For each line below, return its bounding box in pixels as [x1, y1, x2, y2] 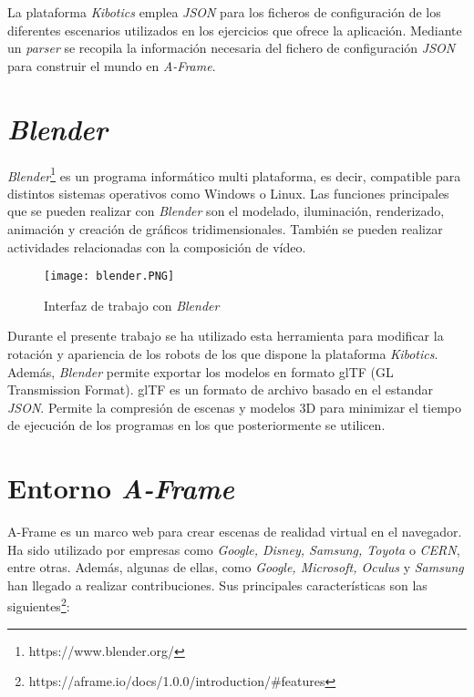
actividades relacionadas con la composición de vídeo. [7, 237, 306, 256]
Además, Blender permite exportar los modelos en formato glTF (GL [7, 362, 394, 381]
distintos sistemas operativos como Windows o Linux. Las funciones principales [7, 183, 449, 202]
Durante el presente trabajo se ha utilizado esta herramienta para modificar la [7, 326, 444, 345]
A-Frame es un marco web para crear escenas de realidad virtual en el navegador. [7, 522, 462, 541]
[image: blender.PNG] [44, 270, 175, 283]
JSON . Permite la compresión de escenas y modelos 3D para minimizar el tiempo [7, 397, 461, 416]
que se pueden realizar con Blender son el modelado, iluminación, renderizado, [7, 201, 445, 220]
